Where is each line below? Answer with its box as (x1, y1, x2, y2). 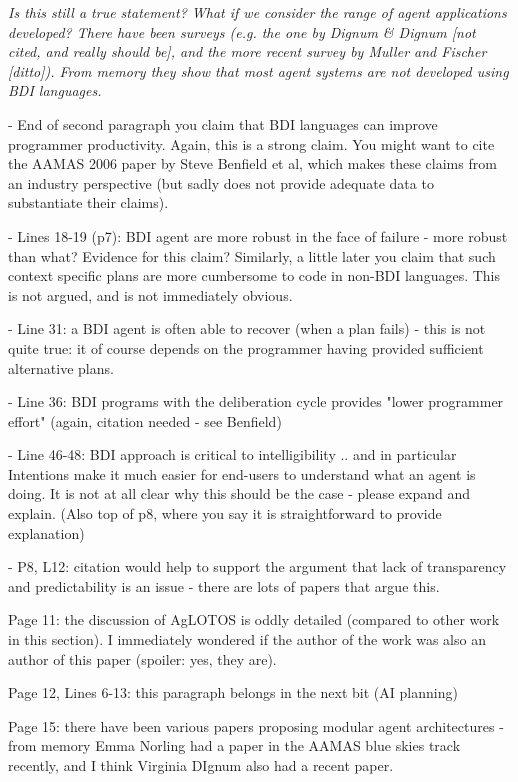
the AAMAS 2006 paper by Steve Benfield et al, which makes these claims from (8, 153, 497, 174)
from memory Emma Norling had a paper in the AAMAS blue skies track (8, 735, 461, 756)
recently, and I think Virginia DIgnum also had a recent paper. (8, 755, 394, 775)
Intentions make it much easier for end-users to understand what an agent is (8, 463, 476, 484)
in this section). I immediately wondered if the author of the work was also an (8, 629, 486, 650)
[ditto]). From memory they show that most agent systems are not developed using (8, 60, 509, 81)
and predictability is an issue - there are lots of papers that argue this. (8, 575, 440, 596)
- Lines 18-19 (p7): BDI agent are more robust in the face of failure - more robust (8, 225, 508, 246)
